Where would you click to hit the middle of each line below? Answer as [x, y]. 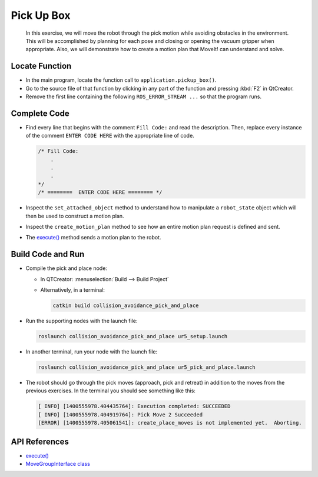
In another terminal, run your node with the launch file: [92, 352]
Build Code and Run [48, 254]
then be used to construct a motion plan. [75, 216]
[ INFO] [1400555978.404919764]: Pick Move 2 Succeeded [120, 414]
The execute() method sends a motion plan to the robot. [93, 238]
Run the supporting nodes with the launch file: [82, 321]
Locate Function [41, 66]
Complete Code [40, 113]
